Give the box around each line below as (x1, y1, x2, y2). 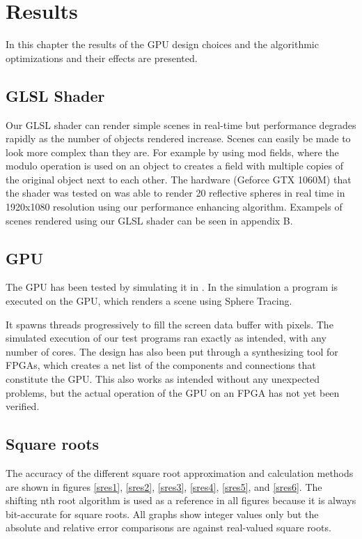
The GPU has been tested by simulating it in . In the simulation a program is (6, 280, 338, 294)
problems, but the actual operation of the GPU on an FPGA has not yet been (6, 385, 340, 400)
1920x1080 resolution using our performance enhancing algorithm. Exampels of (6, 199, 343, 214)
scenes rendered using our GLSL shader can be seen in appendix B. (6, 213, 293, 227)
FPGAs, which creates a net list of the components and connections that (6, 358, 316, 372)
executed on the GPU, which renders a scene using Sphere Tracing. (6, 294, 292, 308)
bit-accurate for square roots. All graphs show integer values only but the (6, 506, 319, 521)
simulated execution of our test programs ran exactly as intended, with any (6, 331, 326, 345)
